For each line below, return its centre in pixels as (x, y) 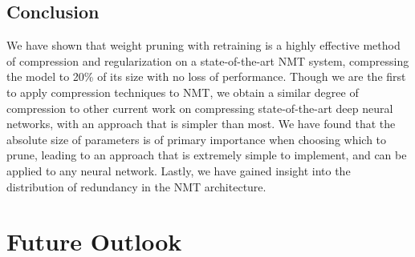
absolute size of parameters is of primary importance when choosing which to (197, 139)
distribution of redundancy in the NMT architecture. (136, 186)
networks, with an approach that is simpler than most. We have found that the (201, 124)
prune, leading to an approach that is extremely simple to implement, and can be (207, 155)
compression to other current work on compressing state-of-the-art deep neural (200, 108)
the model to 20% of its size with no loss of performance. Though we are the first (206, 76)
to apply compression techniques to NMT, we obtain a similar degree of (183, 92)
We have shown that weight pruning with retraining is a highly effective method (203, 45)
